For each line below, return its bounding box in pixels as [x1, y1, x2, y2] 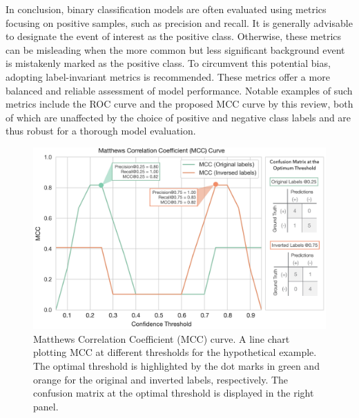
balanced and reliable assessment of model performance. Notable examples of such [6, 83, 353, 97]
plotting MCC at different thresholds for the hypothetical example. [33, 345, 317, 359]
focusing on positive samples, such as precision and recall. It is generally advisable [6, 15, 353, 30]
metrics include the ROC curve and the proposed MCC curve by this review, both [6, 97, 353, 111]
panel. [33, 399, 59, 413]
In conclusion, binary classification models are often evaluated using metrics [6, 2, 327, 16]
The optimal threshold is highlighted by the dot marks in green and [33, 359, 320, 373]
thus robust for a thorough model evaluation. [6, 123, 196, 138]
